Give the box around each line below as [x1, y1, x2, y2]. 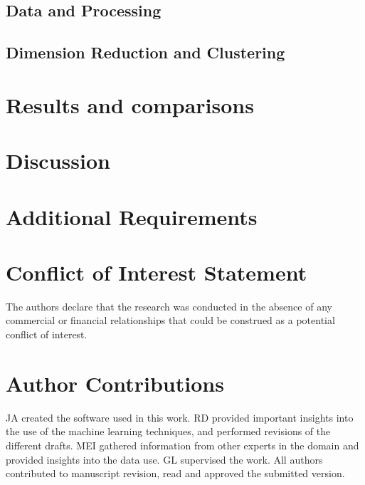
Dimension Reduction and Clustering [6, 41, 285, 63]
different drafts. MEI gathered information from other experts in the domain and [6, 437, 359, 452]
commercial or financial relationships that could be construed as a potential [6, 313, 335, 328]
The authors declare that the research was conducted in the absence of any [6, 298, 332, 313]
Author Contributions [6, 368, 224, 397]
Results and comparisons [6, 90, 254, 119]
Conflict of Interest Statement [6, 257, 307, 286]
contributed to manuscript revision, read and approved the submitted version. [6, 466, 345, 481]
